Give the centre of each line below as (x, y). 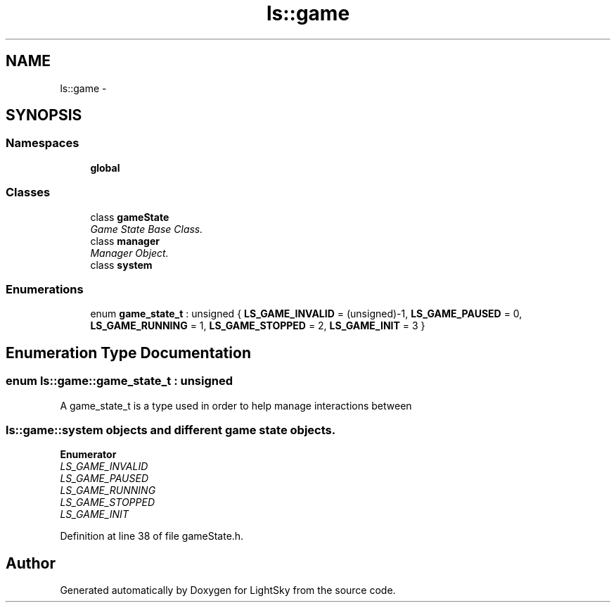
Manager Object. (129, 253)
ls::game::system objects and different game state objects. (171, 430)
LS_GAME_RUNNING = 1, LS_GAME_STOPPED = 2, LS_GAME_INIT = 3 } (258, 326)
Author (31, 563)
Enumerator (88, 455)
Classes (28, 192)
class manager (125, 241)
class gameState (130, 217)
